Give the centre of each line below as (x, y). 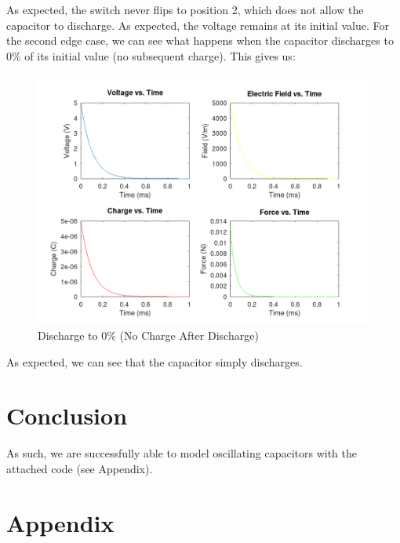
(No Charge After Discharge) (189, 335)
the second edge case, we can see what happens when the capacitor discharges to (200, 40)
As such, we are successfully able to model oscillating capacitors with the (182, 453)
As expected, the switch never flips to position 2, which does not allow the (185, 9)
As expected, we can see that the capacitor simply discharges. (155, 361)
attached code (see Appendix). (80, 468)
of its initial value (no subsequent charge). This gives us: (160, 55)
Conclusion (67, 415)
